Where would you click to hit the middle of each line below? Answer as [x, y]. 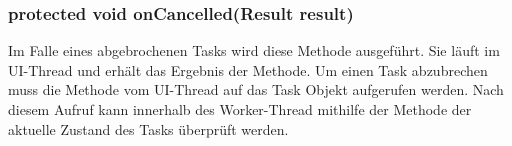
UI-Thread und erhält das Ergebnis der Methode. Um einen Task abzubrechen [248, 69]
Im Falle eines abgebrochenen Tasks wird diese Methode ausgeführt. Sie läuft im [254, 50]
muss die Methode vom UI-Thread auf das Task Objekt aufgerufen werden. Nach [256, 89]
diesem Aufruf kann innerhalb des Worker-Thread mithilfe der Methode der [240, 109]
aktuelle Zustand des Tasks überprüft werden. [148, 128]
